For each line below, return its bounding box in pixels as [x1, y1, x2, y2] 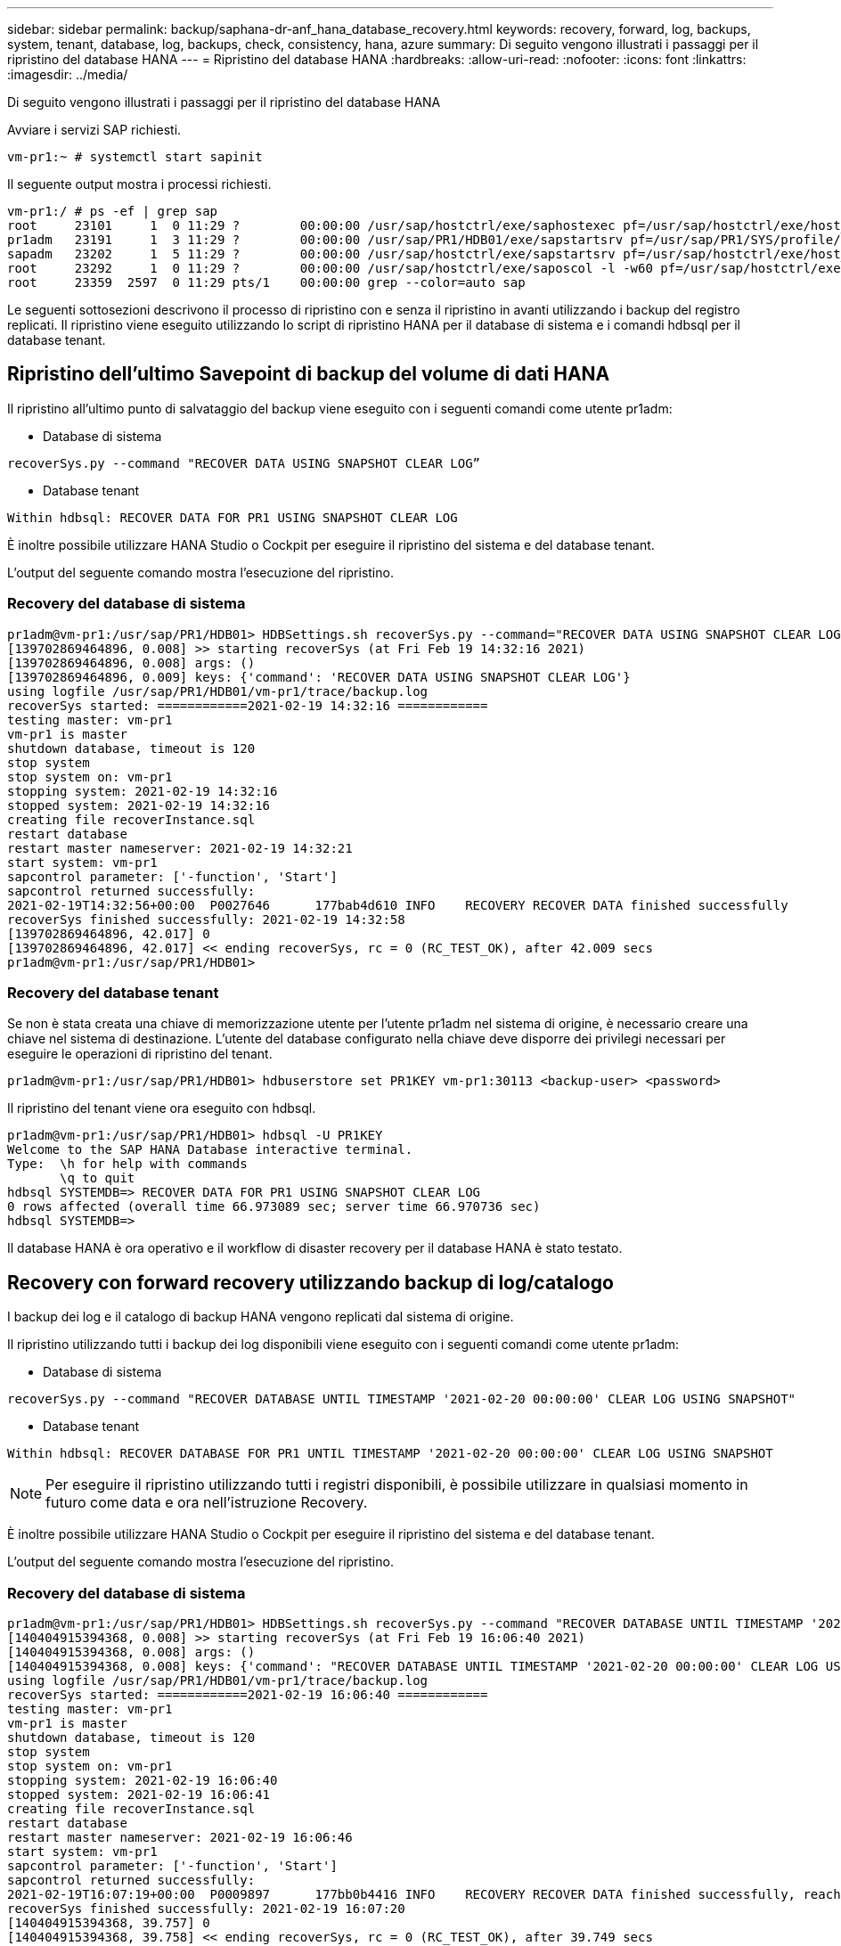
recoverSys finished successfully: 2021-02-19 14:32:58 [7, 912, 405, 927]
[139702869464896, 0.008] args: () [7, 655, 256, 670]
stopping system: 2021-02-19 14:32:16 [7, 783, 278, 798]
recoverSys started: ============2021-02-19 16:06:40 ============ [7, 1687, 488, 1702]
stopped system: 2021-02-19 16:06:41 [7, 1787, 271, 1802]
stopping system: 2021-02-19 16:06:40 [7, 1772, 278, 1787]
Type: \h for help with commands [7, 1157, 248, 1172]
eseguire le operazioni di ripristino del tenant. [7, 1046, 273, 1062]
